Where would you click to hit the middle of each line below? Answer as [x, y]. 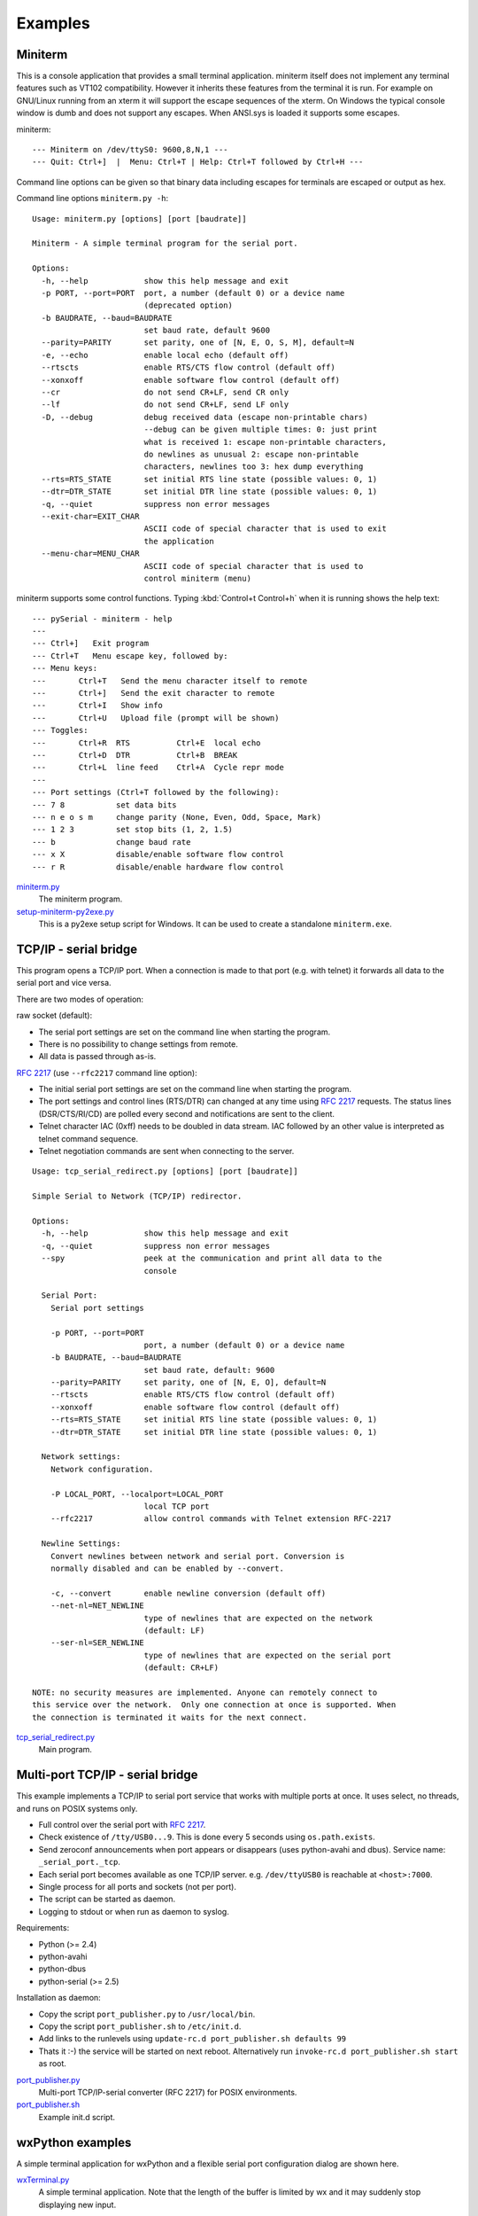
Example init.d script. [77, 2117]
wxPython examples [74, 2142]
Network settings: [81, 1457]
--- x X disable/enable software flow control [158, 854]
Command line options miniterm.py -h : [92, 199]
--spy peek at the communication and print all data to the [212, 1258]
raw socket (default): [54, 1016]
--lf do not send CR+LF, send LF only [165, 405]
